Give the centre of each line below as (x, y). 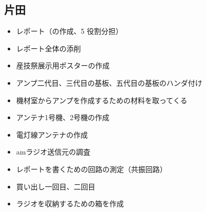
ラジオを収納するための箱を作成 (70, 204)
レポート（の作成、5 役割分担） (69, 31)
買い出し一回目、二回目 (56, 186)
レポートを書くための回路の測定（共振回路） (91, 169)
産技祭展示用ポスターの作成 (63, 65)
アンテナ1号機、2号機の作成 (63, 117)
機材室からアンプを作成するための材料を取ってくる (102, 100)
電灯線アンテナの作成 (52, 134)
